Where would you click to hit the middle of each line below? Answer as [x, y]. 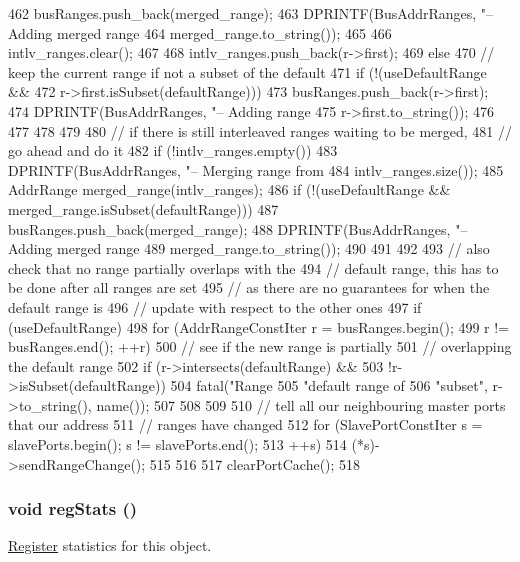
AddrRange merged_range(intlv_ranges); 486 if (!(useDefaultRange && [229, 189]
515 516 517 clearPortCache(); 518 [255, 463]
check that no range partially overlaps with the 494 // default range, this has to [253, 267]
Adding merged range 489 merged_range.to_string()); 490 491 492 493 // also [249, 248]
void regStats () [73, 508]
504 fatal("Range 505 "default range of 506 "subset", [329, 385]
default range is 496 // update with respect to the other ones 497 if [215, 306]
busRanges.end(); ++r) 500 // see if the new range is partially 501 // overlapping [260, 346]
